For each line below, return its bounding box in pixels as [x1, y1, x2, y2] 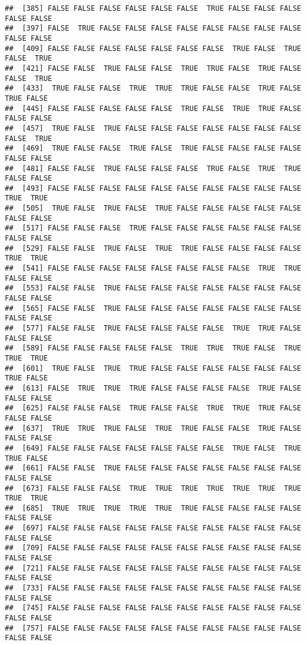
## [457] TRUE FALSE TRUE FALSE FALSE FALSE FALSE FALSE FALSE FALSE [5, 124, 301, 133]
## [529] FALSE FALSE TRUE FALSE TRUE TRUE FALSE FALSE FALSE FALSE [5, 244, 301, 253]
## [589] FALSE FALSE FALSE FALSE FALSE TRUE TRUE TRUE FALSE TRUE [5, 344, 301, 353]
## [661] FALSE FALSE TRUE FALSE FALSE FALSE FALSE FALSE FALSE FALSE [5, 464, 301, 473]
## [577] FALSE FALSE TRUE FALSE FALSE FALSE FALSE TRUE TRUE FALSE [5, 324, 301, 332]
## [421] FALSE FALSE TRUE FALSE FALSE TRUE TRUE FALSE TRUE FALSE [5, 64, 301, 73]
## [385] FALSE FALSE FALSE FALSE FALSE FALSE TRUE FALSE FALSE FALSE [5, 4, 301, 13]
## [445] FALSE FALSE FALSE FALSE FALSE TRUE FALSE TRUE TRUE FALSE [5, 104, 301, 113]
